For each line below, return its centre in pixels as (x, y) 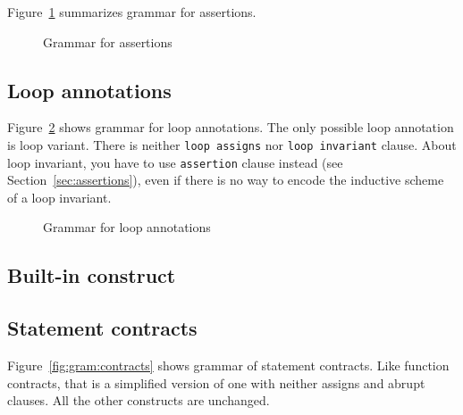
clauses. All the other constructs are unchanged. (139, 400)
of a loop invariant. (59, 197)
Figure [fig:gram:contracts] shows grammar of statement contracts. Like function (228, 365)
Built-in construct (92, 275)
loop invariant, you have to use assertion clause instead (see (175, 162)
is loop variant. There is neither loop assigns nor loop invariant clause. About (232, 144)
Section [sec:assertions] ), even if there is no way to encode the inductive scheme (226, 180)
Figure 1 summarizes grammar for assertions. (132, 12)
